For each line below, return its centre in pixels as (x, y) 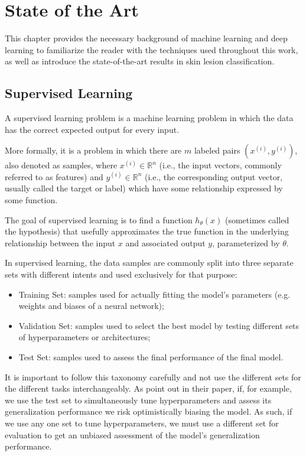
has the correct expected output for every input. (92, 129)
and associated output (165, 242)
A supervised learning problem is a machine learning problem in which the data (149, 118)
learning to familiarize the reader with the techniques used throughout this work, (152, 49)
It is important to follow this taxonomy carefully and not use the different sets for (153, 377)
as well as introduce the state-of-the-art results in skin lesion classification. (140, 61)
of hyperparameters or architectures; (84, 337)
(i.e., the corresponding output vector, (214, 176)
